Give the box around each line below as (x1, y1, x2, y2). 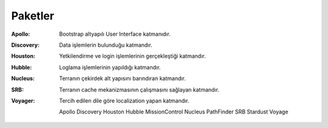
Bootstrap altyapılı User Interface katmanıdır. (59, 30, 171, 38)
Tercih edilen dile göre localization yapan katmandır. (59, 97, 190, 104)
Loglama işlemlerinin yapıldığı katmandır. (59, 64, 161, 71)
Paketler (11, 9, 55, 22)
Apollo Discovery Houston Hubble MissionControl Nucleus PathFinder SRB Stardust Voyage (59, 108, 289, 115)
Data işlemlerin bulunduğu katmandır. (59, 41, 152, 49)
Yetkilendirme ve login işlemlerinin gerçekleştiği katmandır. (59, 52, 206, 60)
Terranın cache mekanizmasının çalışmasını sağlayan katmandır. (59, 86, 220, 93)
